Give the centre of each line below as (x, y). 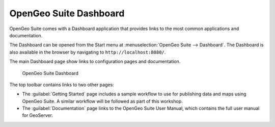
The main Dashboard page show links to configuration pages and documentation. (95, 62)
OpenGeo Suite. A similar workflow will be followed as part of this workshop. (102, 101)
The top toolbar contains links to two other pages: (62, 85)
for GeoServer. (38, 115)
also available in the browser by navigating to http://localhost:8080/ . (88, 52)
